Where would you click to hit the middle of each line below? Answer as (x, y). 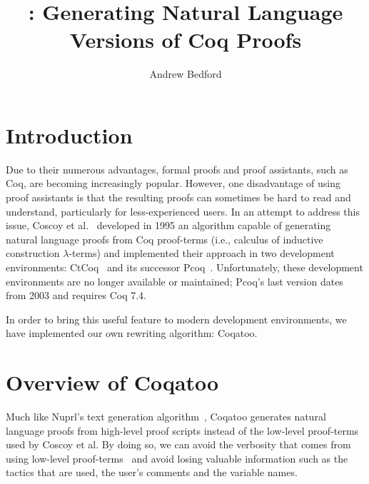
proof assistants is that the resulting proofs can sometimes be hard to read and (178, 197)
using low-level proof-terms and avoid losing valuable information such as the (177, 458)
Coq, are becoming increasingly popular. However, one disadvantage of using (173, 183)
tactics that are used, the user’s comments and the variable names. (152, 472)
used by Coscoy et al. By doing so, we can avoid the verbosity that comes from (178, 444)
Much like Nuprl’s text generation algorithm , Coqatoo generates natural (166, 417)
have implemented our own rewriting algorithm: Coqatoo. (132, 333)
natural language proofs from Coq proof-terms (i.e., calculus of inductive (165, 239)
